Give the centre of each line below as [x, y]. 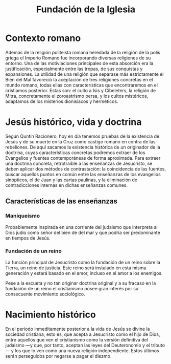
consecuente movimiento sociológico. [45, 294]
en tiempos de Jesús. [28, 238]
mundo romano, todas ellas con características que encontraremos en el [82, 85]
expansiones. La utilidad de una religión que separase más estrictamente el [84, 74]
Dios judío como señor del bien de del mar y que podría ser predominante [83, 232]
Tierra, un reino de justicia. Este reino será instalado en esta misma [76, 268]
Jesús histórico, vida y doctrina [74, 122]
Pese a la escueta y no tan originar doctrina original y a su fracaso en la [81, 283]
